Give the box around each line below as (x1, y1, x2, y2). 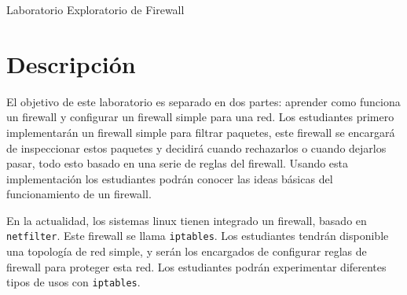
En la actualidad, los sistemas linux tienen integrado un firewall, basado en (6, 212, 367, 228)
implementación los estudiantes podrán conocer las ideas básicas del (6, 170, 333, 186)
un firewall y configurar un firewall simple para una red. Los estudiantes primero (6, 109, 394, 125)
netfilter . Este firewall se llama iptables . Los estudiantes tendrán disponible (6, 227, 389, 244)
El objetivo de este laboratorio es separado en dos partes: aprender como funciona (6, 93, 401, 109)
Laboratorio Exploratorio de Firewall (6, 2, 185, 17)
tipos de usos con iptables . (6, 274, 141, 290)
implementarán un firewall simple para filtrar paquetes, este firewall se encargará (6, 124, 395, 140)
